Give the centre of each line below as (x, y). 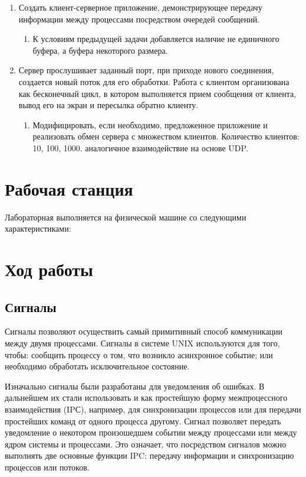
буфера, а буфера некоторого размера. (100, 50)
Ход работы (49, 269)
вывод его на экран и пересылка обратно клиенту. (108, 105)
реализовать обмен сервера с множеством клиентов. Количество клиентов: (166, 136)
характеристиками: (38, 228)
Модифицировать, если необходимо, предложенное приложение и (150, 124)
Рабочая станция (69, 188)
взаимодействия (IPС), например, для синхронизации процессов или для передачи (153, 409)
